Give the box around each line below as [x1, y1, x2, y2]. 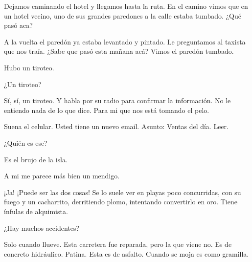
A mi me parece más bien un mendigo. [4, 171, 120, 181]
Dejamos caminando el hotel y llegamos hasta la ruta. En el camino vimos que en [4, 1, 248, 11]
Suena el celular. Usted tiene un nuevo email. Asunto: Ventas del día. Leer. [4, 121, 229, 131]
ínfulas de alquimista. [4, 206, 68, 216]
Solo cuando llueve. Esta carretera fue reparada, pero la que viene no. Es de [4, 239, 232, 249]
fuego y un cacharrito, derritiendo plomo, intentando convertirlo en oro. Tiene [4, 196, 238, 207]
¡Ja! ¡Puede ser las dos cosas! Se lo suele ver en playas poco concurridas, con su [4, 187, 241, 197]
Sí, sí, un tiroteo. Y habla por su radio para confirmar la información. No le [4, 95, 231, 106]
